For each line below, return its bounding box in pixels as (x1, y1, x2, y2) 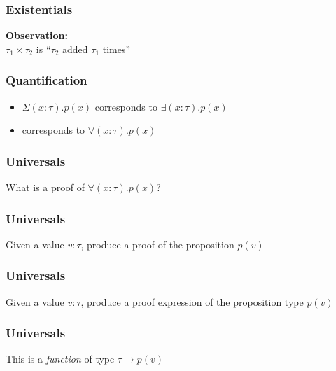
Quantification (6, 71, 87, 89)
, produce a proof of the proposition (80, 237, 234, 251)
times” (102, 41, 131, 56)
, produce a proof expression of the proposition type (80, 294, 304, 309)
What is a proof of (6, 180, 85, 195)
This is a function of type (6, 351, 115, 366)
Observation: (6, 28, 69, 43)
